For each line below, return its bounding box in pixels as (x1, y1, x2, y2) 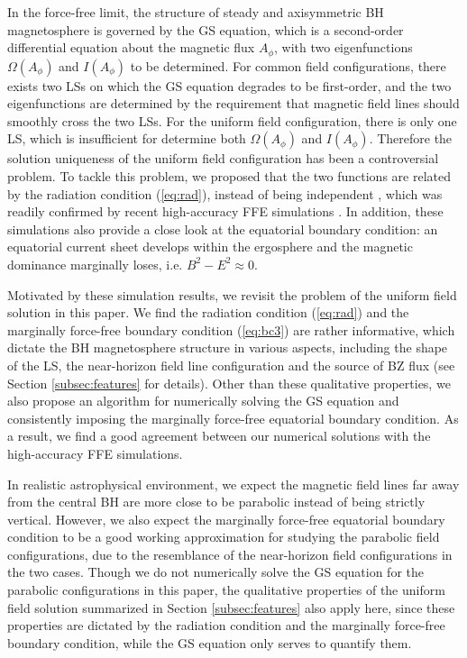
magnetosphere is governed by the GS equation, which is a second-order (7, 20, 404, 39)
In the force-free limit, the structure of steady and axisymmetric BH (7, 3, 384, 21)
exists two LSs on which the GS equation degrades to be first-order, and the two (7, 76, 452, 95)
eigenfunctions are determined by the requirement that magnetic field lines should (7, 94, 460, 113)
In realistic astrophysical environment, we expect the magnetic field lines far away (7, 474, 460, 493)
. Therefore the (369, 129, 453, 148)
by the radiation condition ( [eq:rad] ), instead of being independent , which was (7, 184, 443, 203)
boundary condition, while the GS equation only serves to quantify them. (7, 633, 412, 652)
